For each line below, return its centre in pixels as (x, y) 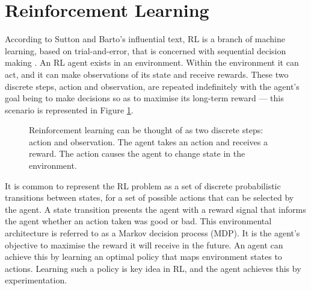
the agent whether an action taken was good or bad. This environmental (138, 221)
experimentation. (36, 280)
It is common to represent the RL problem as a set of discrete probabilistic (143, 185)
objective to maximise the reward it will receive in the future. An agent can (144, 244)
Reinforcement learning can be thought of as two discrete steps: (146, 130)
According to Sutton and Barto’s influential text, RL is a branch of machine (145, 39)
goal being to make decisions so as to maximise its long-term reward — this (144, 98)
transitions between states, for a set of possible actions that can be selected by (149, 197)
